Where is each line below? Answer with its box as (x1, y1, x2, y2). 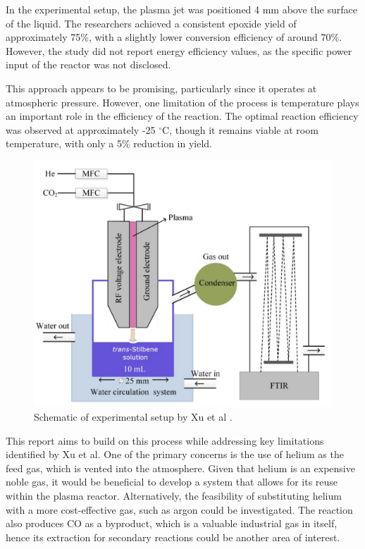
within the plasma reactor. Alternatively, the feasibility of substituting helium (6, 488, 342, 502)
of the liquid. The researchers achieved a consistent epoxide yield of (6, 16, 297, 30)
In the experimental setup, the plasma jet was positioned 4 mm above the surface (6, 2, 357, 16)
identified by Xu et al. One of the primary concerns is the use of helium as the (6, 447, 344, 462)
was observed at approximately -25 (6, 122, 156, 137)
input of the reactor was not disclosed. (6, 57, 171, 72)
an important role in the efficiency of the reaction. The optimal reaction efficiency (6, 109, 359, 123)
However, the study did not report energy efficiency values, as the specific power (6, 43, 352, 58)
